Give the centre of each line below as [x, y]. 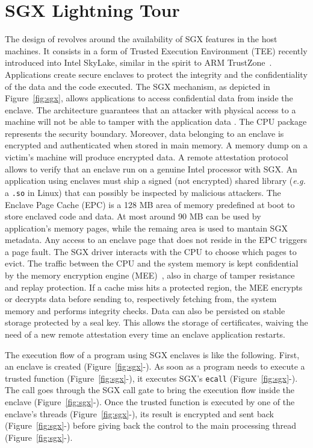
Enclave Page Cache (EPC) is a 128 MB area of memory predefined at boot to [150, 204]
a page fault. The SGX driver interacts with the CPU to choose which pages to [151, 251]
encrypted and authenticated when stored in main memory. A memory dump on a [156, 145]
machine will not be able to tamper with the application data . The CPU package [156, 121]
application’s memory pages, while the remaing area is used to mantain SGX [146, 228]
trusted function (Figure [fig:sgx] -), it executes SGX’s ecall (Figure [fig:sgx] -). [151, 378]
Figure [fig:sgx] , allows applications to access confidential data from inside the [149, 98]
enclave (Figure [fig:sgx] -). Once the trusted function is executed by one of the [150, 402]
